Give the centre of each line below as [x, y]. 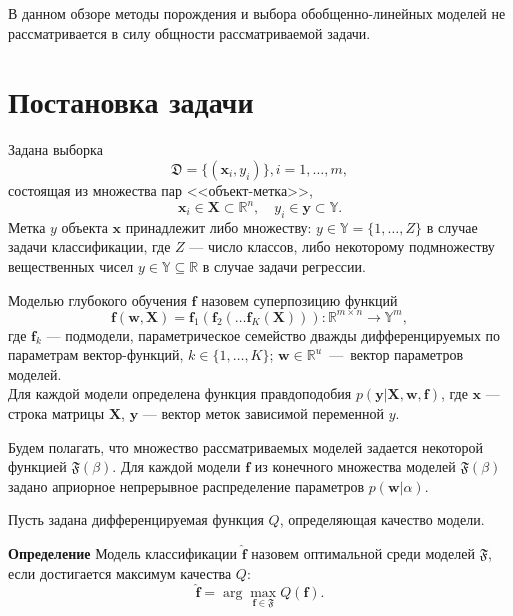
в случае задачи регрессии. [284, 265]
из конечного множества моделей [355, 466]
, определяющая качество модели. [382, 519]
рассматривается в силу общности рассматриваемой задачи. [189, 32]
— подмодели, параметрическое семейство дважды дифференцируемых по [273, 334]
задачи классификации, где [89, 246]
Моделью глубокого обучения [97, 299]
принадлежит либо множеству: [218, 226]
